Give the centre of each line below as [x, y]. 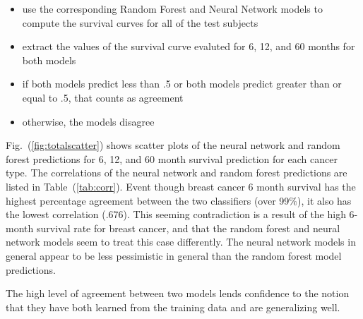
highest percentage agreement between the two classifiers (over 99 [148, 200]
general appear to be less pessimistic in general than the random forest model [174, 255]
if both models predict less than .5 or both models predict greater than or [182, 84]
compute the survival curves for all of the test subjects [140, 22]
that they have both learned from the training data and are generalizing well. [173, 307]
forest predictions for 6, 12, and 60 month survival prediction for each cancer [172, 158]
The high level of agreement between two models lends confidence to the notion [178, 293]
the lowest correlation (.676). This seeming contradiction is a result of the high [176, 214]
